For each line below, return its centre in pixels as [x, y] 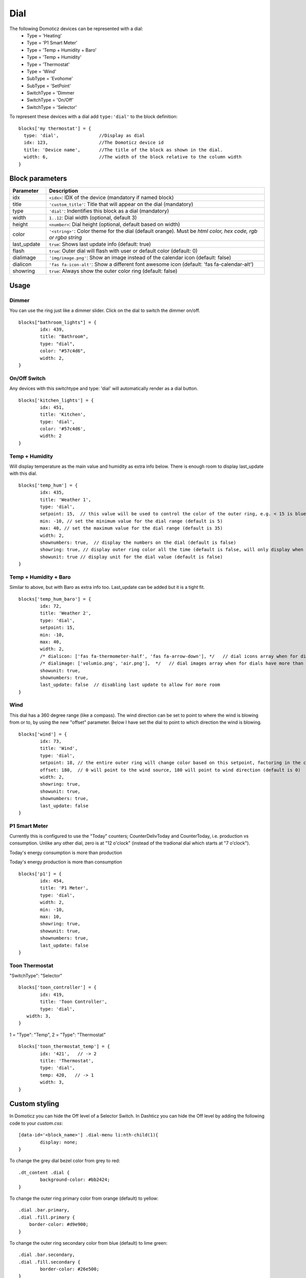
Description [63, 191]
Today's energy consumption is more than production [66, 852]
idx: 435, [52, 493]
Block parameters [38, 179]
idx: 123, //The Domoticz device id [94, 143]
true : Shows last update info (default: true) [100, 244]
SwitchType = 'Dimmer [51, 93]
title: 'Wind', [59, 748]
